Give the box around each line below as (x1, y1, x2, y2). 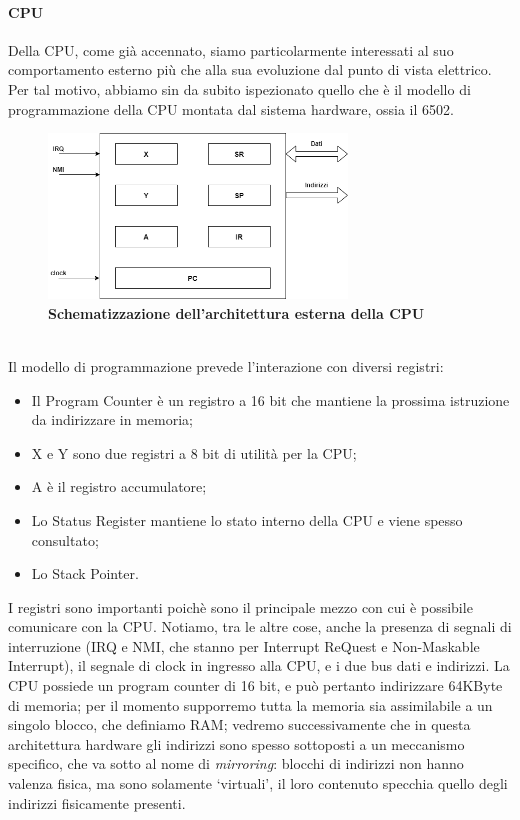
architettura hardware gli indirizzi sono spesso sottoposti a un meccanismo (8, 733, 465, 754)
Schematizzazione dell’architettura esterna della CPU (48, 302, 425, 323)
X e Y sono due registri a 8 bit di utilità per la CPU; (31, 442, 357, 463)
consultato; (31, 529, 99, 550)
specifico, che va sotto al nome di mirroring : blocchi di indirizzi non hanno (8, 753, 464, 774)
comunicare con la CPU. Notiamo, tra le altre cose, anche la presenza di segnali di (8, 616, 512, 637)
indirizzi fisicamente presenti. (8, 792, 186, 813)
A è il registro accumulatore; (31, 476, 207, 497)
